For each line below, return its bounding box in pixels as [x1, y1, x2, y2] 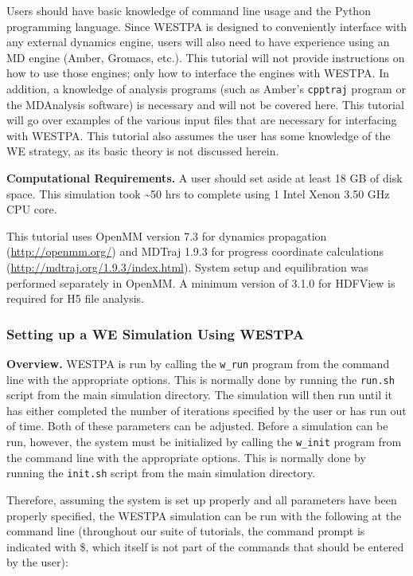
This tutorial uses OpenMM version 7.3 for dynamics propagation [6, 227, 327, 244]
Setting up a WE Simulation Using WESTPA [6, 323, 305, 343]
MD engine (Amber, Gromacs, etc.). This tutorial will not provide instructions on [6, 49, 405, 65]
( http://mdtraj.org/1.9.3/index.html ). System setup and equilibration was [6, 258, 368, 275]
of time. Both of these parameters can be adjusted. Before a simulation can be [6, 417, 388, 434]
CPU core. [6, 201, 57, 217]
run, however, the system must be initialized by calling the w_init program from [6, 433, 402, 450]
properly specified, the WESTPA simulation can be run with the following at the [6, 507, 402, 523]
